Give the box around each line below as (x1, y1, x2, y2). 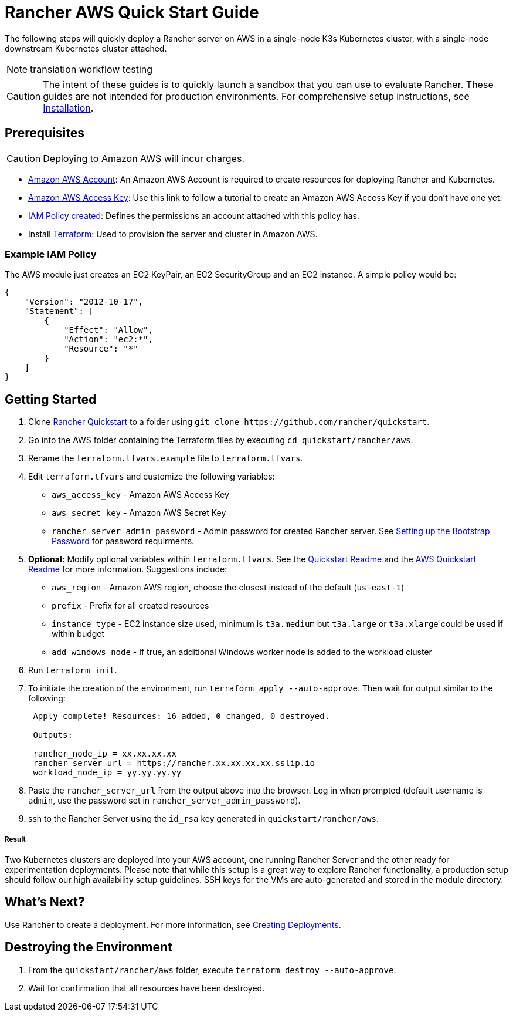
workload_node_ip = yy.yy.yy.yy (33, 768, 182, 778)
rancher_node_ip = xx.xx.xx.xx (33, 749, 176, 759)
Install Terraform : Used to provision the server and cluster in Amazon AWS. (28, 228, 318, 239)
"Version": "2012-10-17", (24, 297, 144, 307)
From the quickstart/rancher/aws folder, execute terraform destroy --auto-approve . (28, 964, 396, 975)
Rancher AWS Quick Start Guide (5, 2, 259, 22)
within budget (52, 629, 105, 639)
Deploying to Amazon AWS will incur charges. (43, 152, 244, 164)
